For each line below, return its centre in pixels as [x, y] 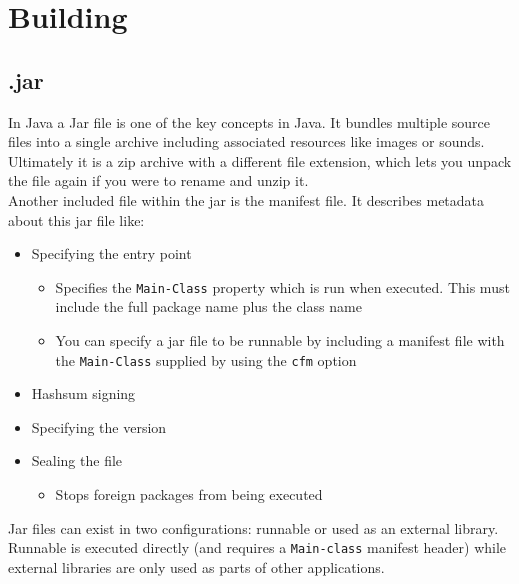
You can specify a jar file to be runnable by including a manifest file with [280, 339]
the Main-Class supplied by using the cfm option [206, 359]
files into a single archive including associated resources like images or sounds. [246, 141]
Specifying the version [99, 426]
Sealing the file [77, 460]
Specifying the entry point [111, 253]
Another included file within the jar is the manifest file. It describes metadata [246, 199]
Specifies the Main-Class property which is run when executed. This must [282, 286]
